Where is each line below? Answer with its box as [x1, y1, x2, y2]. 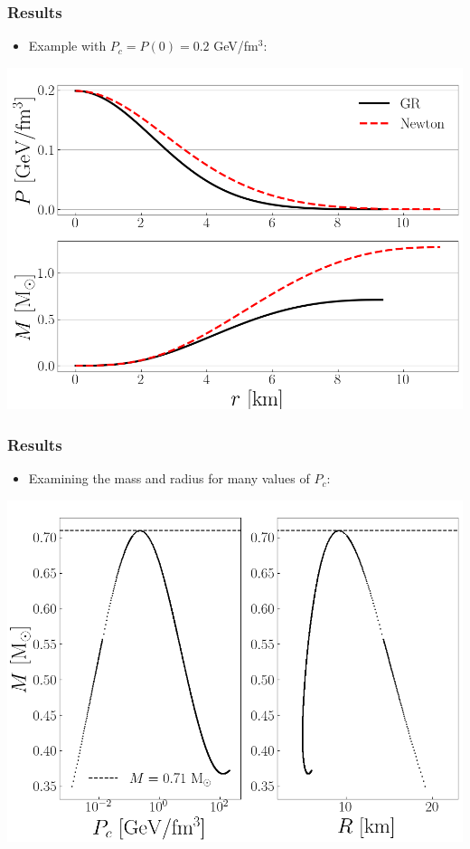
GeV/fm [213, 36, 258, 55]
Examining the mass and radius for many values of [28, 469, 310, 488]
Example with [28, 36, 107, 55]
